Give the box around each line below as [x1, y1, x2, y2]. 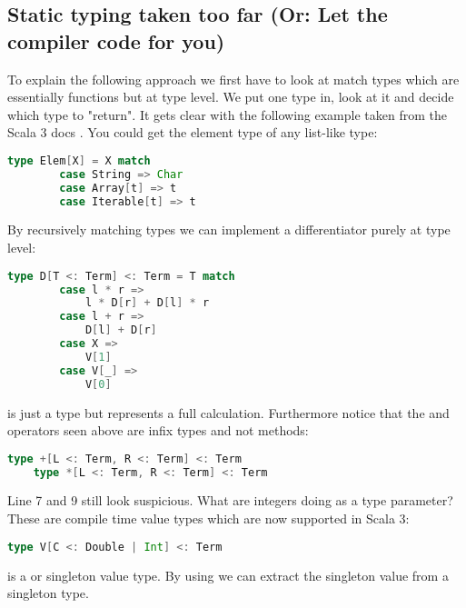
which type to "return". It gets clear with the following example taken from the [7, 105, 447, 124]
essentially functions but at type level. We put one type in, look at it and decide [7, 87, 454, 106]
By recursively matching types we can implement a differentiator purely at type [7, 220, 451, 239]
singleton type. [7, 583, 89, 603]
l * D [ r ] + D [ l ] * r [84, 296, 210, 310]
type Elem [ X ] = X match [7, 154, 151, 167]
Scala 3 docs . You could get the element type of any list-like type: [7, 123, 378, 142]
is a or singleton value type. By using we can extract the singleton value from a [7, 565, 449, 584]
